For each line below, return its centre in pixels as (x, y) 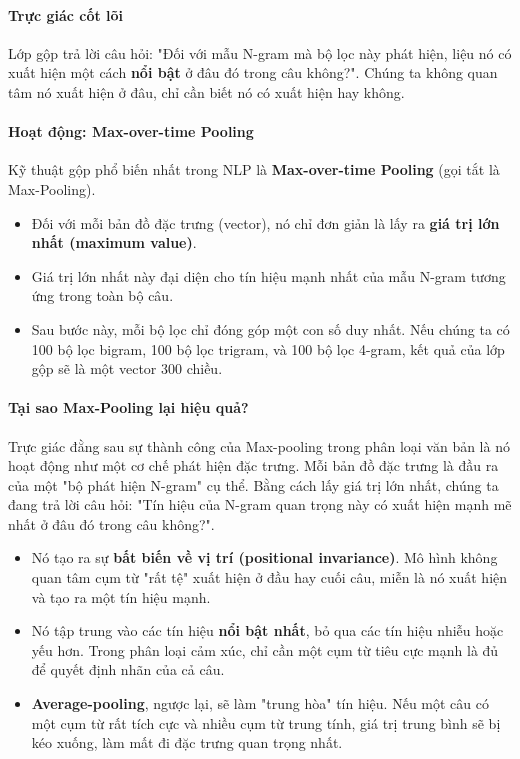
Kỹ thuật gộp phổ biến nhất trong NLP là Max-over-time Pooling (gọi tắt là (254, 169)
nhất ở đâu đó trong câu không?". (111, 523)
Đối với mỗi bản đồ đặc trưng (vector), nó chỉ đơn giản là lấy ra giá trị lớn (265, 222)
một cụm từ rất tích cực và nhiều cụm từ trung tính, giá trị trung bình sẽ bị (266, 722)
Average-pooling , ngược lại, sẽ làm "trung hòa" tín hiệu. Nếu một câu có (260, 703)
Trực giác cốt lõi (66, 14)
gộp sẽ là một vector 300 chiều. (127, 368)
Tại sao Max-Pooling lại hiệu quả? (128, 407)
